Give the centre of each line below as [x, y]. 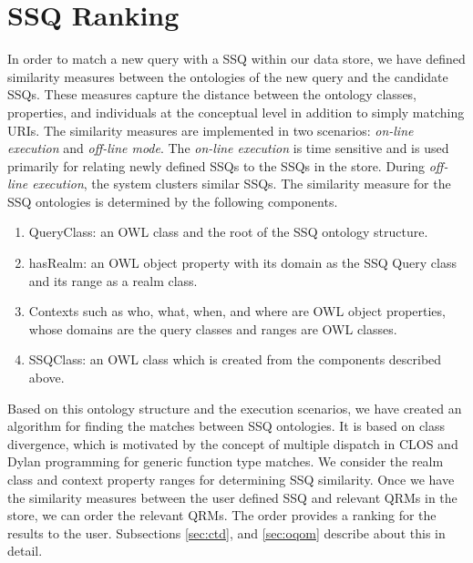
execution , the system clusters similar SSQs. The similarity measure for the [242, 184]
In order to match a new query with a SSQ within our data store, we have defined [236, 59]
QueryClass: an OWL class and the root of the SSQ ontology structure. [228, 232]
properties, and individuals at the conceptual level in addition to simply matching [236, 112]
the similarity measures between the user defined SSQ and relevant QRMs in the [232, 497]
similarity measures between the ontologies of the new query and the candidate [228, 76]
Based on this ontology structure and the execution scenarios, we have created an [235, 408]
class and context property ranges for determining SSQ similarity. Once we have [231, 479]
